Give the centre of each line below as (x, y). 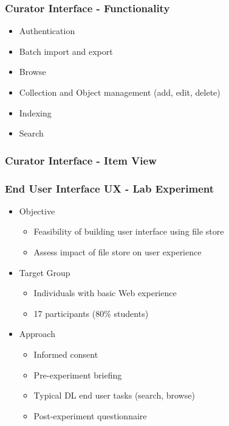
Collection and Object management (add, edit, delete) (120, 92)
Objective (37, 211)
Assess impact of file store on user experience (118, 252)
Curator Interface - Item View (81, 160)
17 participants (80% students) (91, 313)
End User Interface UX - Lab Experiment (110, 188)
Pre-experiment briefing (78, 375)
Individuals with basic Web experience (105, 293)
